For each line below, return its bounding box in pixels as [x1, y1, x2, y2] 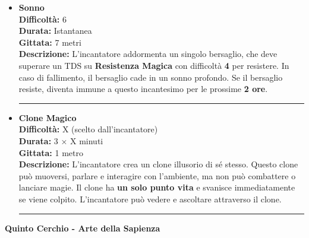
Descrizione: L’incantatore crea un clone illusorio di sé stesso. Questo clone [18, 158, 298, 170]
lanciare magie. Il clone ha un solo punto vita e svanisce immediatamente [18, 181, 295, 193]
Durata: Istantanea [18, 24, 92, 37]
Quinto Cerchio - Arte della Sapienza [5, 221, 160, 234]
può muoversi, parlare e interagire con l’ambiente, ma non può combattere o [18, 169, 296, 182]
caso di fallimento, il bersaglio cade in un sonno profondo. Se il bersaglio [18, 71, 283, 83]
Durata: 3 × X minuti [18, 134, 103, 147]
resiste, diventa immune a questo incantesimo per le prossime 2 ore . [18, 82, 268, 95]
